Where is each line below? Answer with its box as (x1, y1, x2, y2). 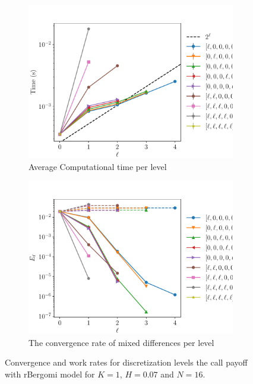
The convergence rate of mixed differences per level (29, 336, 214, 348)
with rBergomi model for (5, 367, 95, 380)
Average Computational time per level (29, 160, 167, 172)
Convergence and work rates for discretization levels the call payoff (5, 356, 248, 369)
